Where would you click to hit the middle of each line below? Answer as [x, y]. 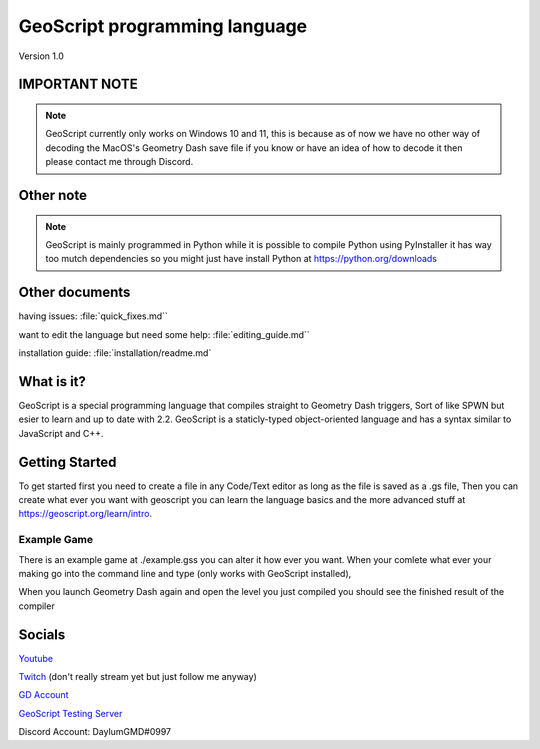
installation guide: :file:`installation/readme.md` [115, 353]
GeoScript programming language [163, 26]
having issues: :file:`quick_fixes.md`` [93, 316]
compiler [36, 606]
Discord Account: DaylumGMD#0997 [95, 732]
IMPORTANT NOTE [78, 84]
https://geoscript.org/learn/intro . [85, 514]
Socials [42, 634]
